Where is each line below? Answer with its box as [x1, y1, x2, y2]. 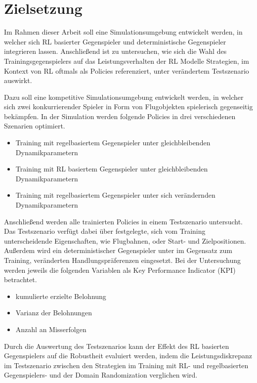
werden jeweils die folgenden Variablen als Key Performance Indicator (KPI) [4, 264, 236, 275]
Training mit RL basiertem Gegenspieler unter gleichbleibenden [15, 164, 208, 174]
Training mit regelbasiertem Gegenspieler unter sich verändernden [15, 190, 215, 200]
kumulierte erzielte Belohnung [15, 291, 106, 301]
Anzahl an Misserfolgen [15, 324, 86, 334]
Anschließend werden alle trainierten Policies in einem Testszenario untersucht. [4, 216, 243, 226]
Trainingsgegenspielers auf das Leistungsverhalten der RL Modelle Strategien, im [4, 55, 249, 66]
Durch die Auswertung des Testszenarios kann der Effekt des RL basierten [4, 340, 229, 351]
